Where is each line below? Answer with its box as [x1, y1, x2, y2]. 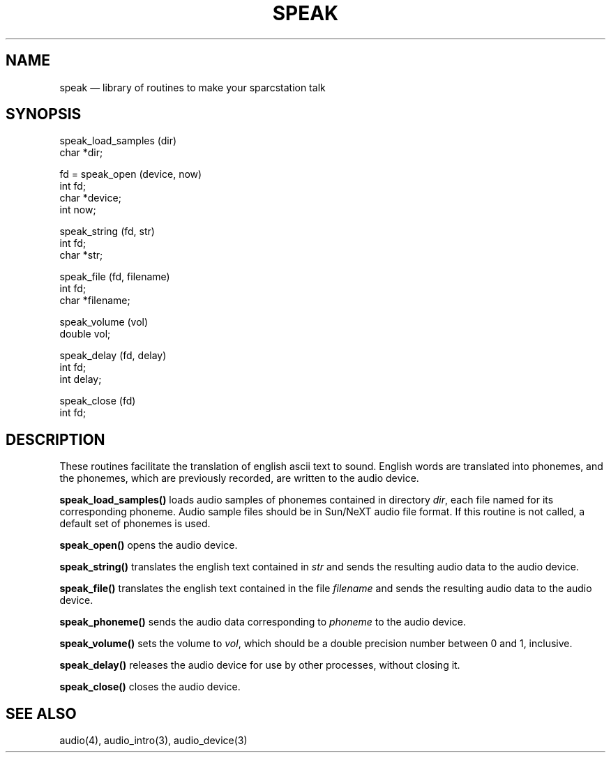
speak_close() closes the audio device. [59, 681, 241, 693]
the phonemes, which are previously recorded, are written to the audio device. [59, 472, 419, 485]
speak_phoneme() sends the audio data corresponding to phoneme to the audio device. [59, 616, 466, 628]
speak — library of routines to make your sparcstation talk [59, 81, 326, 93]
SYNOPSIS [6, 105, 82, 123]
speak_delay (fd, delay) [59, 349, 167, 362]
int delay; [59, 373, 102, 386]
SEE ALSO [6, 704, 77, 722]
